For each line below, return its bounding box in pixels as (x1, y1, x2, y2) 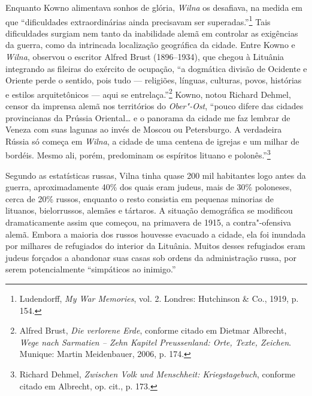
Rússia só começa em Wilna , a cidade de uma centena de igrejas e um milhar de (5, 134, 299, 147)
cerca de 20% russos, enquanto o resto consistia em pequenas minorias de (5, 192, 274, 205)
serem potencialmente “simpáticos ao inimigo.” (5, 263, 176, 275)
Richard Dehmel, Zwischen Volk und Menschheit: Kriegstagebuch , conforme (19, 368, 296, 380)
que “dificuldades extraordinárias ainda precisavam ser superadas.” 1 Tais (5, 13, 271, 28)
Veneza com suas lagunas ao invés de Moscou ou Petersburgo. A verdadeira (5, 123, 282, 136)
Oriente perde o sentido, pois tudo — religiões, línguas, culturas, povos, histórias (5, 74, 302, 86)
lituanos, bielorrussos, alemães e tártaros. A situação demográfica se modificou (5, 204, 293, 217)
